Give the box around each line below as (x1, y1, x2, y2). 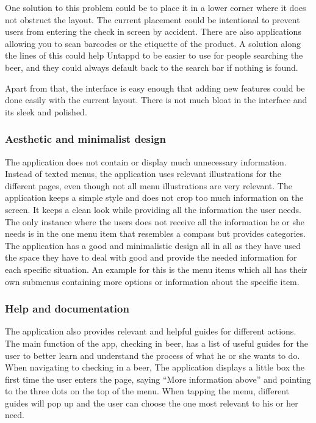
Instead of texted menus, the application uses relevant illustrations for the (5, 167, 281, 180)
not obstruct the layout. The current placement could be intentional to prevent (5, 13, 300, 26)
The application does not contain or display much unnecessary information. (5, 155, 287, 168)
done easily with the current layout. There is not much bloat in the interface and (5, 93, 307, 106)
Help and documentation (5, 301, 129, 316)
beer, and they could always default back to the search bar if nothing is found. (5, 60, 298, 73)
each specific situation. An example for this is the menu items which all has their (5, 262, 307, 275)
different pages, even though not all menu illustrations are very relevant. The (5, 179, 292, 192)
